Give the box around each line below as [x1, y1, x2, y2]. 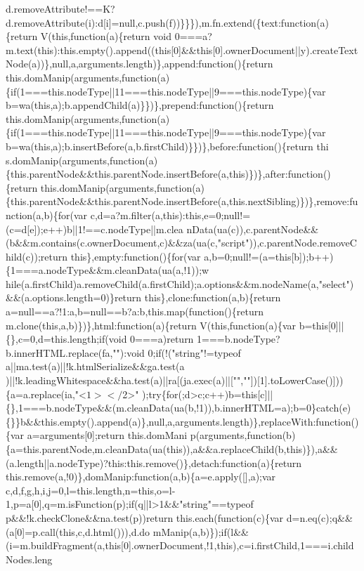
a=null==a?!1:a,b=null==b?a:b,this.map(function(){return [6, 304, 264, 319]
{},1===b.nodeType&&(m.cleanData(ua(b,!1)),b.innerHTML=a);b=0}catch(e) [6, 400, 351, 415]
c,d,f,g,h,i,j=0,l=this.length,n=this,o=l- [6, 483, 176, 497]
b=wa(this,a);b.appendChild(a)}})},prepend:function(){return [6, 98, 274, 112]
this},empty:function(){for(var [70, 249, 201, 263]
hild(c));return [6, 249, 68, 263]
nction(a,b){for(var [6, 207, 88, 222]
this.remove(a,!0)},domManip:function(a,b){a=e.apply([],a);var [6, 469, 276, 484]
